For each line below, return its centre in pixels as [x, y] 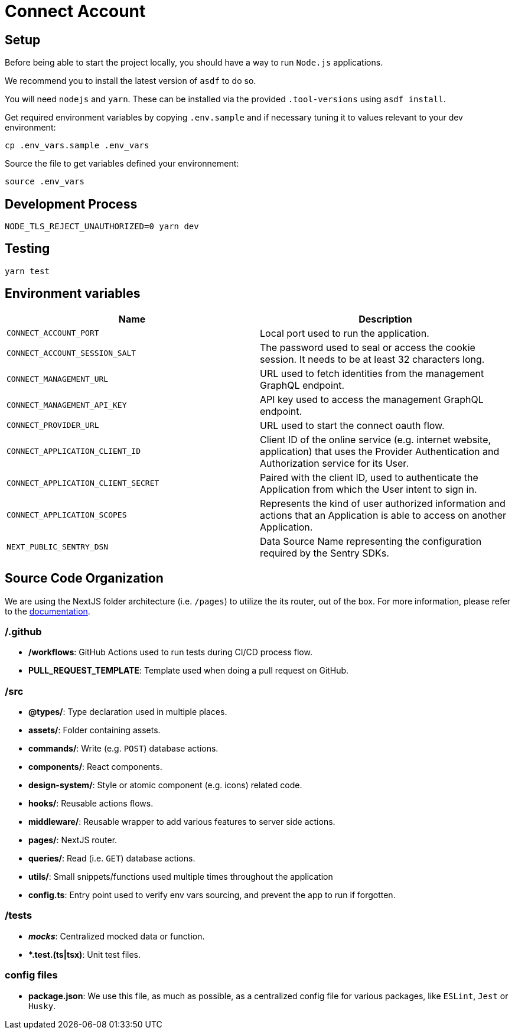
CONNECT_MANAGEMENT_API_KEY [67, 405]
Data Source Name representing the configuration [371, 541]
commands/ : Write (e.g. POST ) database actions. [123, 749]
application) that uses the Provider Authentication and [380, 451]
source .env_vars [45, 182]
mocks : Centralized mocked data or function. [117, 936]
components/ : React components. [95, 767]
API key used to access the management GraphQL [372, 399]
